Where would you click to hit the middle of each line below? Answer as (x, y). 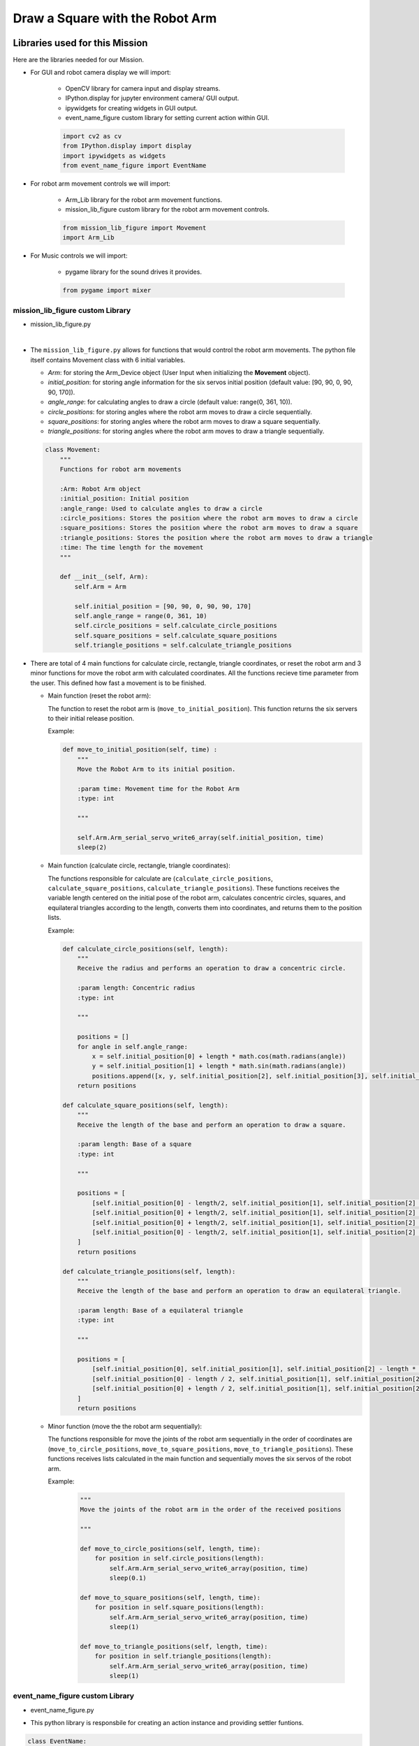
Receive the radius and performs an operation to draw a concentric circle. (212, 968)
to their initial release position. (91, 719)
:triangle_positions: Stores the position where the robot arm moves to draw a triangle (216, 537)
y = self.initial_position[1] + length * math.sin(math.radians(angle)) (219, 1066)
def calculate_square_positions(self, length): (145, 1105)
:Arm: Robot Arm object (100, 489)
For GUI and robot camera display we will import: (101, 73)
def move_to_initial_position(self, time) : (140, 750)
